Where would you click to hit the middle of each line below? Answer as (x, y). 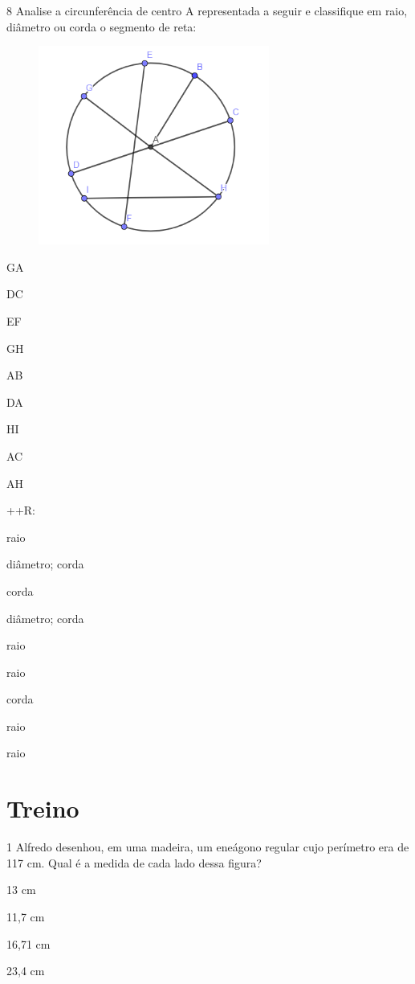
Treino (43, 808)
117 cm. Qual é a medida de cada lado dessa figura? (134, 862)
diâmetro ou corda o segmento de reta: (102, 26)
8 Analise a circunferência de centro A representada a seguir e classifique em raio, (207, 10)
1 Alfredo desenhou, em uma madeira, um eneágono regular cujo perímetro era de (208, 847)
